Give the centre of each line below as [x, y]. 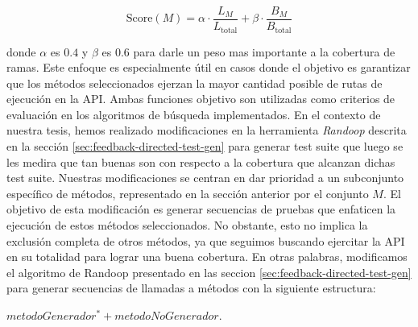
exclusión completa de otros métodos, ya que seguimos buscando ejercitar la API [206, 240]
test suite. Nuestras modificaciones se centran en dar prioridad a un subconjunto [205, 178]
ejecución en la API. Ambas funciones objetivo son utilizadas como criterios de [201, 99]
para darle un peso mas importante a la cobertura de [264, 51]
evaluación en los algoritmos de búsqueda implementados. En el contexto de [194, 114]
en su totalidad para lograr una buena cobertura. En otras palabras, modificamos [207, 257]
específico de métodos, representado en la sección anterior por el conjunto [188, 193]
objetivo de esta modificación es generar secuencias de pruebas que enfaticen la [201, 209]
